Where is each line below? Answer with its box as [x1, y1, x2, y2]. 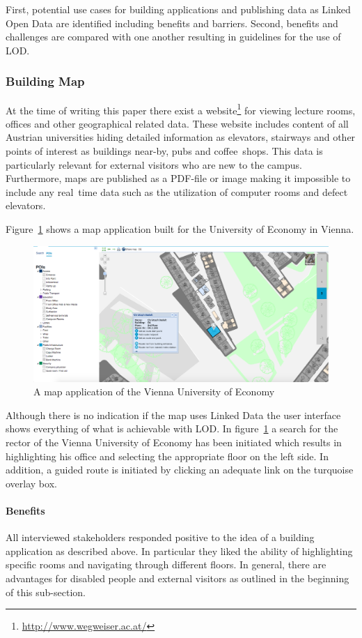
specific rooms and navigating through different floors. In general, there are [6, 557, 326, 572]
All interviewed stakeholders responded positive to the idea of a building [6, 530, 315, 545]
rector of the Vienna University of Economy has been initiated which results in [6, 434, 342, 449]
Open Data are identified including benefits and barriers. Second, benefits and [6, 15, 338, 30]
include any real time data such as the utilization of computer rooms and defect [6, 184, 348, 199]
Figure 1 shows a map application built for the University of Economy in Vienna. [6, 222, 354, 236]
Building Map [6, 73, 85, 90]
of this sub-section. [6, 584, 86, 599]
